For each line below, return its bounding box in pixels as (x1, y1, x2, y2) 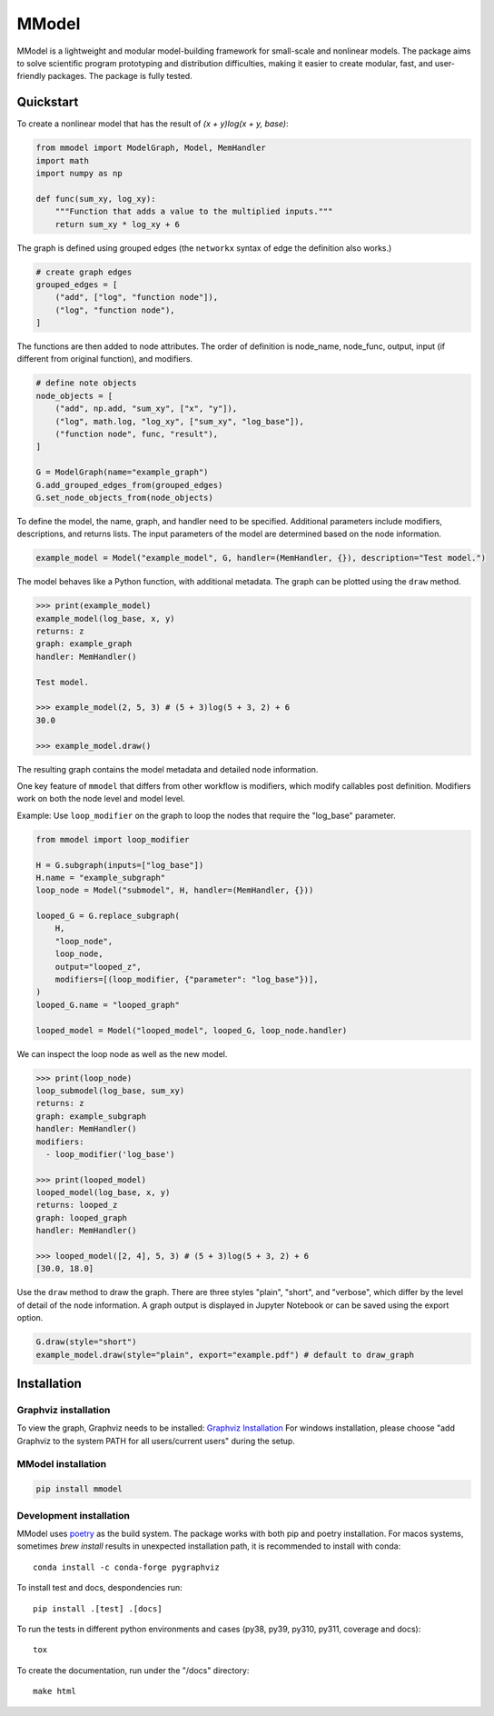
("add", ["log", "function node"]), (54, 292, 218, 303)
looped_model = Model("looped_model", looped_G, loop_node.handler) (35, 1025, 348, 1035)
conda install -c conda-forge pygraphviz (33, 1561, 220, 1572)
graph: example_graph (35, 639, 133, 649)
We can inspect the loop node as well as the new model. (16, 1048, 228, 1059)
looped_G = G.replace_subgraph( (35, 911, 181, 922)
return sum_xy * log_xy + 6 (54, 219, 181, 229)
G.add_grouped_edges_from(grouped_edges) (35, 480, 223, 490)
